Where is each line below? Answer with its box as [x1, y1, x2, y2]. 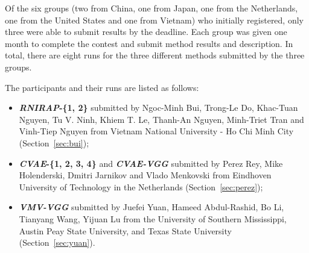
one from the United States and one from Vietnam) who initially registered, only [5, 13, 304, 26]
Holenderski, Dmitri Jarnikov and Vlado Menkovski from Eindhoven [19, 169, 272, 181]
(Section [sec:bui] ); [19, 136, 89, 149]
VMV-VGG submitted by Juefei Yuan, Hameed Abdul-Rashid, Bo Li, [19, 201, 284, 213]
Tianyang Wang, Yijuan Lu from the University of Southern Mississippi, [19, 212, 287, 225]
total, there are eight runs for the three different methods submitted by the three [5, 49, 305, 61]
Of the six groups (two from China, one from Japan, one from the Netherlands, [5, 2, 298, 14]
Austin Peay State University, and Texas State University [19, 224, 232, 237]
